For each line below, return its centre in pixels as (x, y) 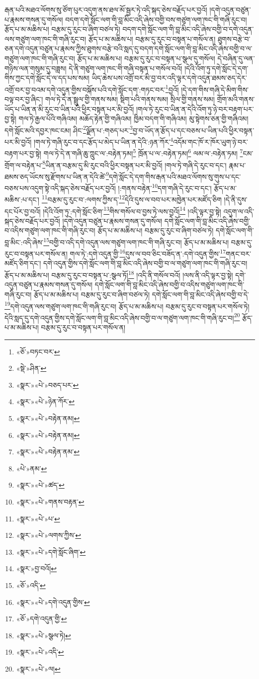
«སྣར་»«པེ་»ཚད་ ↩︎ (40, 485)
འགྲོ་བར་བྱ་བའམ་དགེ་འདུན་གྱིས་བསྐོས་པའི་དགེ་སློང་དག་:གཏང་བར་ (85, 89)
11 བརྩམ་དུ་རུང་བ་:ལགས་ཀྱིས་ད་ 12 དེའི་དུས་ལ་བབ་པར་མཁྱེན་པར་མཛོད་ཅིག (131, 199)
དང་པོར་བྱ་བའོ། (23, 211)
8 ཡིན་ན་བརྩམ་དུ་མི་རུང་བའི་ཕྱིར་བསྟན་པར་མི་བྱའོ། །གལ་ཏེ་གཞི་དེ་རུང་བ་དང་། (134, 164)
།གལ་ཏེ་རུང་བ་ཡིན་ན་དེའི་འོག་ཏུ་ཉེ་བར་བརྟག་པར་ (195, 109)
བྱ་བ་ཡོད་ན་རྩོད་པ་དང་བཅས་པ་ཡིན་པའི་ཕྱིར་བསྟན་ (193, 130)
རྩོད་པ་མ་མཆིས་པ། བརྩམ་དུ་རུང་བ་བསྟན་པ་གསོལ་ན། (152, 39)
